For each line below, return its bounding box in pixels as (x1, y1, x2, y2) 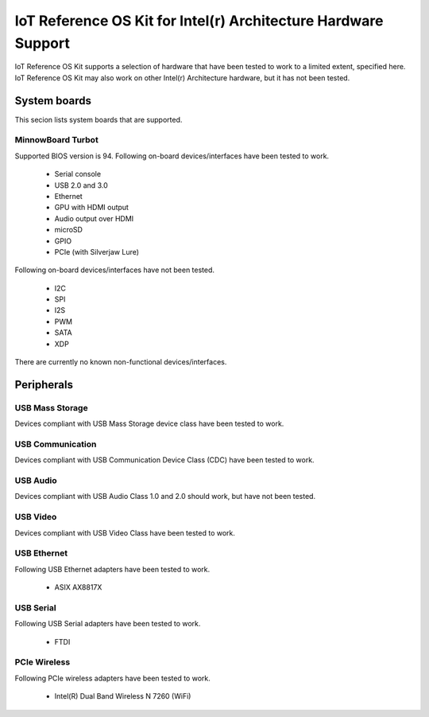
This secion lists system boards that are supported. (14, 115, 183, 124)
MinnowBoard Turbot (14, 134, 99, 146)
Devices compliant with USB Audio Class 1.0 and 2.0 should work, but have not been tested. (14, 492, 316, 501)
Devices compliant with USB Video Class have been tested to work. (14, 528, 236, 537)
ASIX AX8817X (54, 583, 102, 592)
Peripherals (14, 378, 74, 392)
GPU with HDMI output (54, 203, 129, 212)
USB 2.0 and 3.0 (54, 180, 108, 190)
